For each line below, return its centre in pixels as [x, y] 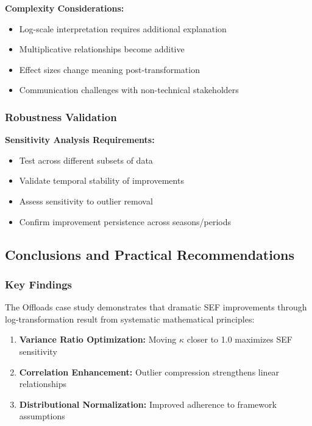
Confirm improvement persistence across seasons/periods [125, 221]
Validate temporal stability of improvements [101, 180]
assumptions [42, 416]
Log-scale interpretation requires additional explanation [123, 28]
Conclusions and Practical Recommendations [150, 254]
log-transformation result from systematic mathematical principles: [130, 319]
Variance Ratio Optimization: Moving [98, 339]
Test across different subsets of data [86, 160]
